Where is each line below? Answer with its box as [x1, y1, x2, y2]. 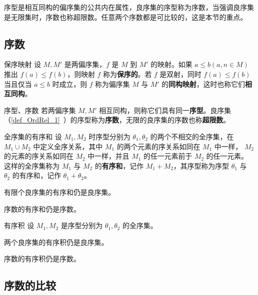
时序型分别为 [88, 131, 130, 141]
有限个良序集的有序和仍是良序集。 [4, 186, 115, 197]
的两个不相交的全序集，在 [150, 131, 234, 141]
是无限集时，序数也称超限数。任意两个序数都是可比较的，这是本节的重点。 [4, 11, 247, 22]
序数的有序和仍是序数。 [4, 203, 80, 214]
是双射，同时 [159, 68, 201, 79]
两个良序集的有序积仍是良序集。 [4, 236, 108, 247]
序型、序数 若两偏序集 [4, 105, 76, 115]
